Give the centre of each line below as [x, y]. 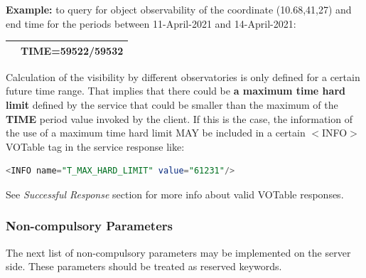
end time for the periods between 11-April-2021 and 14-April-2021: [151, 23]
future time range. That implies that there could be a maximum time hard [176, 91]
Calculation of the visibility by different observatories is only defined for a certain [183, 76]
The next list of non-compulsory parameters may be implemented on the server [178, 252]
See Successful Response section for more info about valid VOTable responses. [175, 194]
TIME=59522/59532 [72, 50]
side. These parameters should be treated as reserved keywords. [144, 266]
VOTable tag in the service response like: [95, 146]
